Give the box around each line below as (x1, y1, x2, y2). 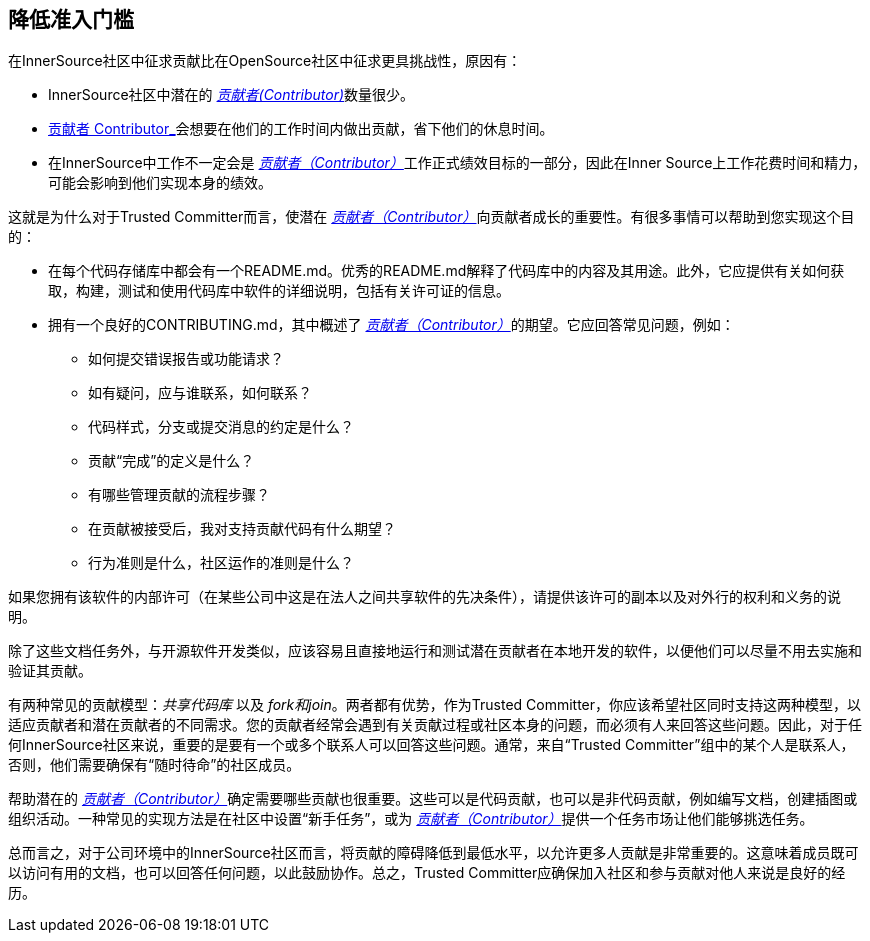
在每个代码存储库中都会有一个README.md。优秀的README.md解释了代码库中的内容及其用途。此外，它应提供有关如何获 (48, 262, 845, 280)
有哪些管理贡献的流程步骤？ (88, 486, 270, 504)
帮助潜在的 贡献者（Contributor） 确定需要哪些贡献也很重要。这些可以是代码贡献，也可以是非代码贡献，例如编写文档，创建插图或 (8, 790, 858, 808)
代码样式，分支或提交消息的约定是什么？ (88, 418, 354, 436)
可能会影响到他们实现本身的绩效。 (48, 174, 272, 192)
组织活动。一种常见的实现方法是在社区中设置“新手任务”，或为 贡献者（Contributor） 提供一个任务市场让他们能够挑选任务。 (8, 810, 814, 828)
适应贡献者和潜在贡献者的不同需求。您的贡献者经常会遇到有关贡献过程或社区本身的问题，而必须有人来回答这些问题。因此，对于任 (8, 716, 862, 734)
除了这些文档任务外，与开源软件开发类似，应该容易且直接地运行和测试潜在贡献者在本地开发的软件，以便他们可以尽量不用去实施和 (8, 642, 862, 660)
